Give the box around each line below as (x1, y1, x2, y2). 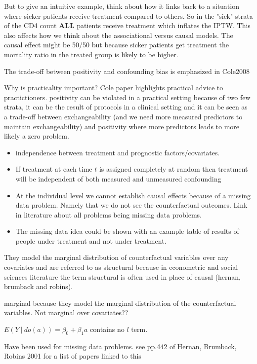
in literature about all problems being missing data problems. (15, 209, 202, 219)
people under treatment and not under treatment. (15, 235, 167, 246)
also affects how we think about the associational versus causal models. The (4, 30, 233, 40)
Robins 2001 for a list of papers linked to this (4, 351, 141, 361)
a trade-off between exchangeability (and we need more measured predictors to (4, 111, 243, 121)
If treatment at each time (15, 164, 92, 174)
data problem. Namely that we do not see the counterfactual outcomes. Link (15, 200, 248, 210)
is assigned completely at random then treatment (99, 164, 248, 174)
